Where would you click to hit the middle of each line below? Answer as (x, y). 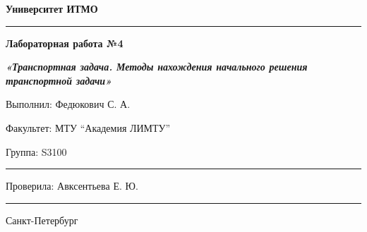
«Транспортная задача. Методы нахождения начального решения (157, 67)
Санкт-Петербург (42, 220)
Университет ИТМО (52, 8)
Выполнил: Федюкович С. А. (68, 104)
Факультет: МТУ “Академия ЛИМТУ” (88, 127)
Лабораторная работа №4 (65, 43)
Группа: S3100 (36, 151)
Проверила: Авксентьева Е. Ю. (72, 186)
